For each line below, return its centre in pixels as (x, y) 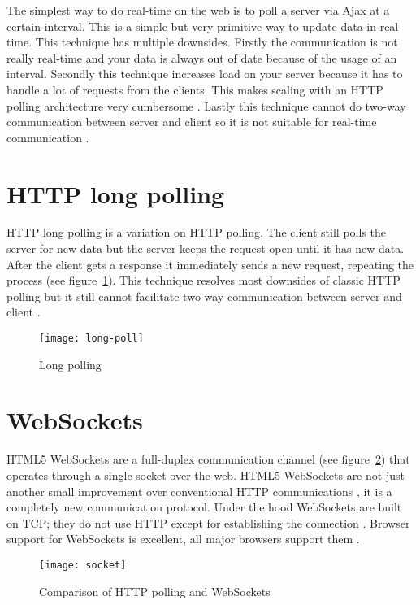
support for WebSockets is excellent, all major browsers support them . (183, 539)
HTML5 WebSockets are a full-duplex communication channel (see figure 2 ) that (208, 459)
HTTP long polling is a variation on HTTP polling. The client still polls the (196, 232)
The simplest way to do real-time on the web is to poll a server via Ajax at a (198, 10)
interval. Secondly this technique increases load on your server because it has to (205, 74)
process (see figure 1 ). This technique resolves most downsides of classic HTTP (204, 280)
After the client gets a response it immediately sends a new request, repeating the (210, 264)
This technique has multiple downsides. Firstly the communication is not (216, 42)
